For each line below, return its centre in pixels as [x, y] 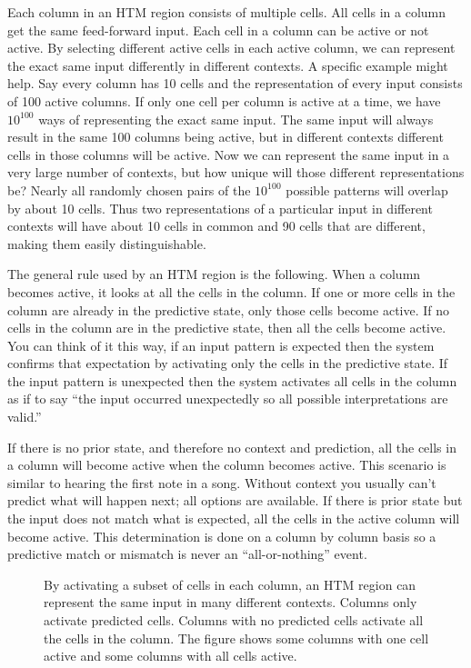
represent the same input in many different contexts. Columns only [230, 602]
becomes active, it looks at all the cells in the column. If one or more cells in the [231, 291]
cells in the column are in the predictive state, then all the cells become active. [227, 328]
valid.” [25, 417]
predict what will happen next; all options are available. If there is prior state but [235, 500]
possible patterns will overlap [367, 189]
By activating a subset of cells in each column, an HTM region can [230, 584]
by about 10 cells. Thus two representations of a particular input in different [220, 208]
